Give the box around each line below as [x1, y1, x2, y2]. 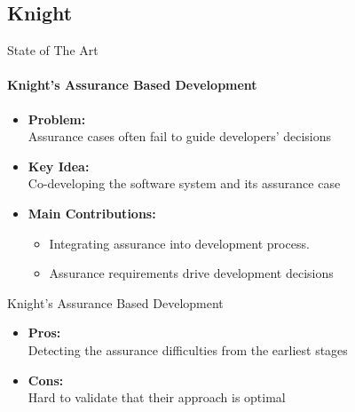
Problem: [28, 109, 86, 128]
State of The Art [7, 41, 99, 59]
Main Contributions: [28, 203, 156, 222]
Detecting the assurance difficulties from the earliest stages [28, 340, 348, 359]
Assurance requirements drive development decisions [49, 264, 334, 282]
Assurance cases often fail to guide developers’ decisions [28, 127, 332, 146]
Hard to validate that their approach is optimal [28, 388, 286, 407]
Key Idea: [28, 156, 90, 175]
